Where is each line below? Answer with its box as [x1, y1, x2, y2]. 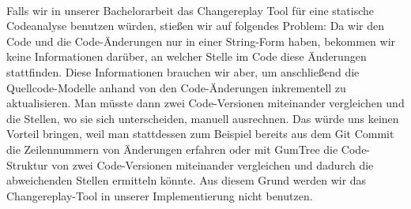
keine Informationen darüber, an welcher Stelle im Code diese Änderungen [6, 48, 367, 65]
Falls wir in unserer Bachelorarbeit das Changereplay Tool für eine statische [6, 2, 374, 18]
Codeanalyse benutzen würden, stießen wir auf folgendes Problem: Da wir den [6, 17, 384, 34]
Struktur [6, 156, 48, 173]
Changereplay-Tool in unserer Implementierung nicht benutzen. [6, 187, 313, 203]
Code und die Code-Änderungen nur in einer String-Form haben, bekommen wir [6, 32, 396, 49]
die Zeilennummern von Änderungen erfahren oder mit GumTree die [6, 140, 338, 157]
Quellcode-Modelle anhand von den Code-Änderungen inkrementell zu [6, 79, 346, 95]
